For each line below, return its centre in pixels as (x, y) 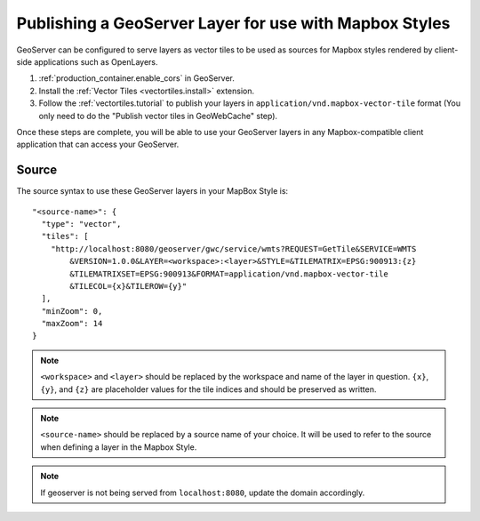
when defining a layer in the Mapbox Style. (119, 447)
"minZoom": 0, (72, 311)
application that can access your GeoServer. (98, 144)
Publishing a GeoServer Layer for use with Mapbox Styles (233, 23)
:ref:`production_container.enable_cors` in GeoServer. (137, 78)
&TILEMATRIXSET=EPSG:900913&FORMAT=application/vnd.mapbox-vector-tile (229, 274)
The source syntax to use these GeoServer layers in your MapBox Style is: (152, 191)
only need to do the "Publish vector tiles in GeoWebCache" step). (158, 116)
